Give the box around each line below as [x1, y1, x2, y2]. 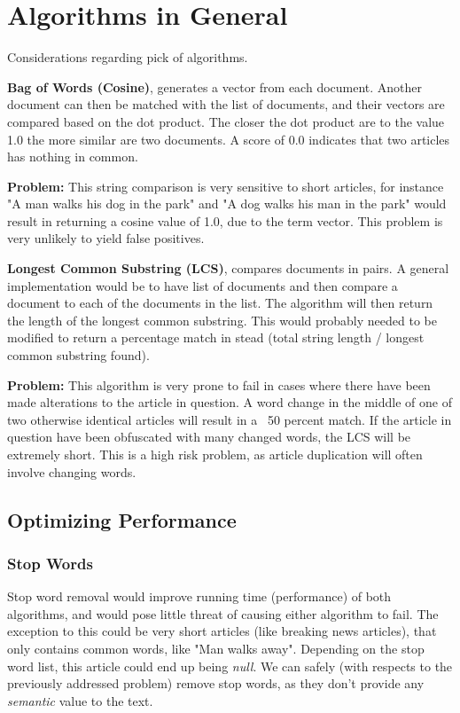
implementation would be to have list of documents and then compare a [7, 276, 398, 294]
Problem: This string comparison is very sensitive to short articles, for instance [7, 176, 444, 195]
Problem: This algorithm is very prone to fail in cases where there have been [7, 375, 431, 394]
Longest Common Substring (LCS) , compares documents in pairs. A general [7, 259, 449, 278]
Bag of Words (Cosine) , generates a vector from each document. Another [7, 77, 423, 96]
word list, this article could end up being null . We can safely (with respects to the [7, 656, 453, 675]
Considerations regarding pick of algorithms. [7, 48, 248, 67]
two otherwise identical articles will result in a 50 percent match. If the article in [7, 410, 452, 428]
